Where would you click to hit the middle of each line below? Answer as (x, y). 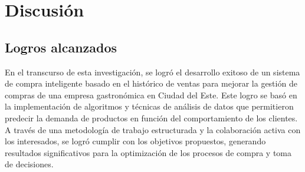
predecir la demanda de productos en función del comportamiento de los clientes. (151, 118)
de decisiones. (29, 164)
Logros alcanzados (61, 47)
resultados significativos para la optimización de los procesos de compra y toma (148, 152)
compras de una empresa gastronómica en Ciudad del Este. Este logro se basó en (151, 95)
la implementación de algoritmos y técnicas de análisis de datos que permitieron (149, 106)
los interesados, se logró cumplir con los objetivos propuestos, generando (135, 141)
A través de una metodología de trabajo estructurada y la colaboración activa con (153, 129)
